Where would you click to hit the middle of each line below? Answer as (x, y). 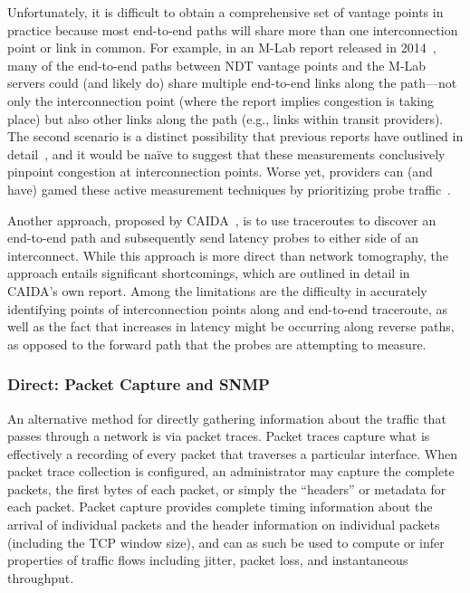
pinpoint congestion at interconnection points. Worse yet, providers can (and (220, 172)
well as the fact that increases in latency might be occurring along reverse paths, (231, 326)
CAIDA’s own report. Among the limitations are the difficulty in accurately (217, 290)
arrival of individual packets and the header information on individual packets (224, 525)
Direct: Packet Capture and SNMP (139, 384)
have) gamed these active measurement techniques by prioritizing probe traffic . (230, 189)
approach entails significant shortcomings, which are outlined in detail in (209, 273)
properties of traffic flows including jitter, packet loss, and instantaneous (208, 560)
